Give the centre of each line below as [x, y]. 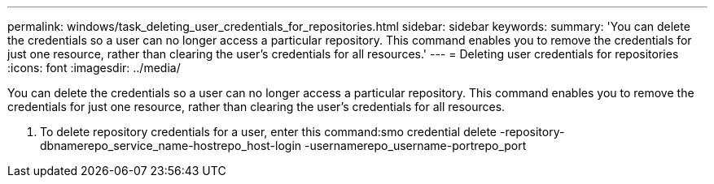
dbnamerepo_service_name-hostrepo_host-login [171, 145]
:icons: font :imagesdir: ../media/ [94, 68]
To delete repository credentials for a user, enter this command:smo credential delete [269, 132]
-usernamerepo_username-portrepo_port [416, 145]
